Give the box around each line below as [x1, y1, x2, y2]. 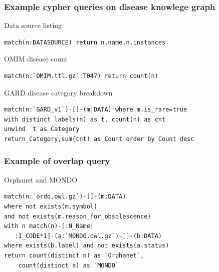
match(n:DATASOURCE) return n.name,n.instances [4, 38, 166, 46]
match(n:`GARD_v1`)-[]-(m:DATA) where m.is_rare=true [4, 106, 187, 113]
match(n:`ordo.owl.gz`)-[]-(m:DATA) [4, 193, 126, 200]
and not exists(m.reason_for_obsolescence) [4, 212, 151, 220]
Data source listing [4, 20, 62, 30]
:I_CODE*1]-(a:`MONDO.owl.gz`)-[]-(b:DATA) [15, 232, 162, 239]
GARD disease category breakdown [4, 87, 113, 97]
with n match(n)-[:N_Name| [4, 222, 94, 230]
